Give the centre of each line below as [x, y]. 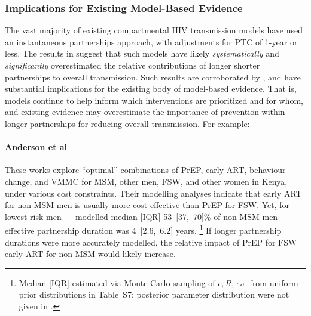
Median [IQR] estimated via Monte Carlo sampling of [117, 282]
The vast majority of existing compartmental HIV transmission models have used [154, 30]
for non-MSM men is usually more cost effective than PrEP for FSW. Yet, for [147, 205]
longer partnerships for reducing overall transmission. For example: [127, 123]
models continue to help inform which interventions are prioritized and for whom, [154, 100]
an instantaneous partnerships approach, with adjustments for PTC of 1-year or [151, 41]
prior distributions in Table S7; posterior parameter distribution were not [154, 294]
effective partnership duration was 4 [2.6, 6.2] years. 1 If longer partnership [143, 229]
